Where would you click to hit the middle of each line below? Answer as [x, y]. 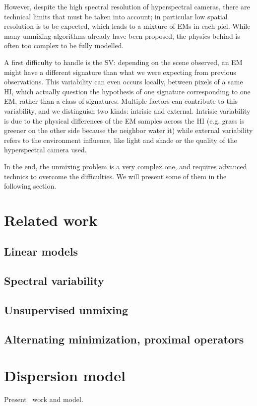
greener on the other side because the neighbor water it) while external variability [128, 130]
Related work [51, 220]
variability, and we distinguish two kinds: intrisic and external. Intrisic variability [127, 110]
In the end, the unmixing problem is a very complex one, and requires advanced [126, 166]
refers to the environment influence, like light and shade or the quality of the [121, 140]
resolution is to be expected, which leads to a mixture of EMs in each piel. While [127, 26]
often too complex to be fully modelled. [64, 45]
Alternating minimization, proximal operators [124, 339]
